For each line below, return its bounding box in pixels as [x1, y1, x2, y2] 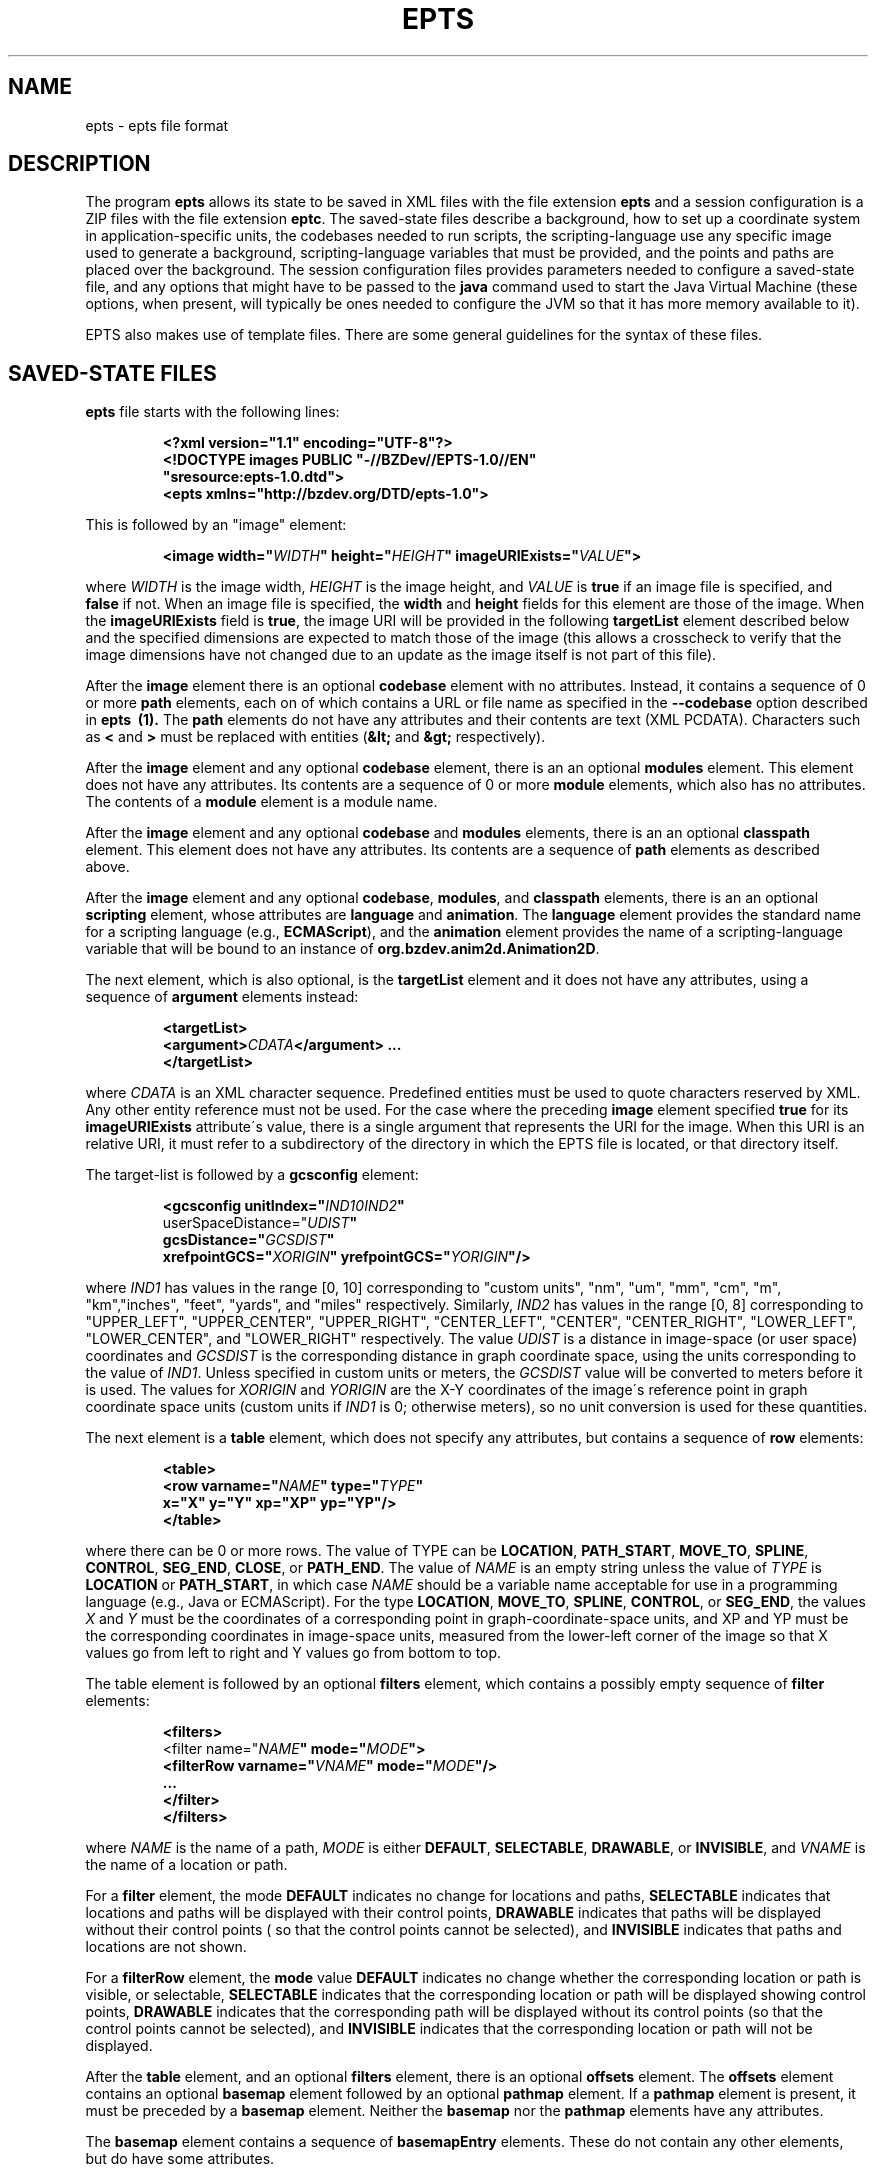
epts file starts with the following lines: [85, 403, 340, 421]
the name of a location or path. [85, 1856, 288, 1874]
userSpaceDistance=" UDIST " [162, 1214, 358, 1232]
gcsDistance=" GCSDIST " [162, 1231, 335, 1249]
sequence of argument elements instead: [85, 988, 359, 1006]
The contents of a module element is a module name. [85, 793, 438, 811]
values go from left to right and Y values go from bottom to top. [85, 1644, 502, 1662]
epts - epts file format [85, 116, 229, 134]
